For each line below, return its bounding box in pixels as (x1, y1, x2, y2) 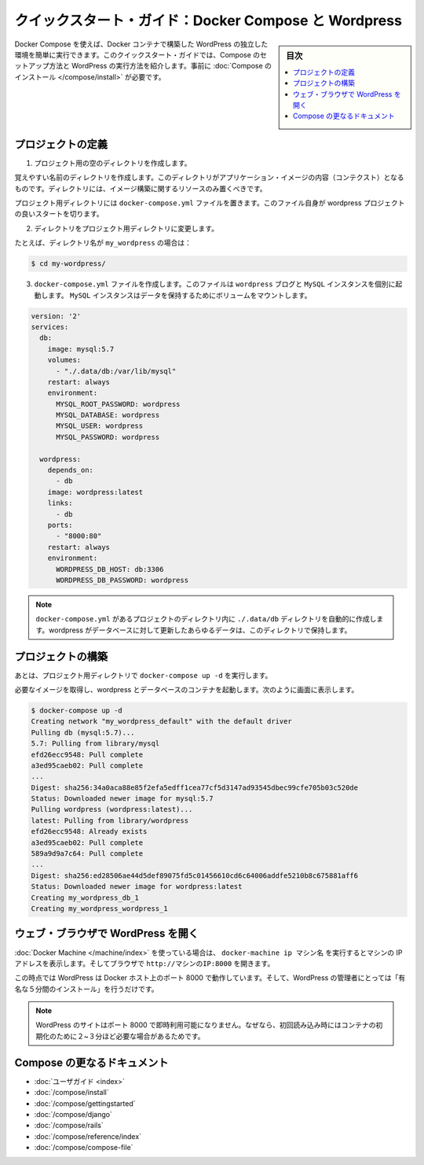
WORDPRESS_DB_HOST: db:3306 (56, 565, 164, 573)
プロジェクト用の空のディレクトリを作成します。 (34, 158, 192, 168)
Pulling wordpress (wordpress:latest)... (31, 805, 193, 814)
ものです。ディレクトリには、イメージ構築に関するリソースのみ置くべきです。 (14, 183, 267, 193)
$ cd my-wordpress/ (31, 260, 106, 268)
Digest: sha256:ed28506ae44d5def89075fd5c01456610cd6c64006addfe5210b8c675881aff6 (31, 871, 359, 880)
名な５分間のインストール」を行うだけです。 (14, 984, 159, 994)
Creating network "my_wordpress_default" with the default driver (31, 717, 292, 726)
